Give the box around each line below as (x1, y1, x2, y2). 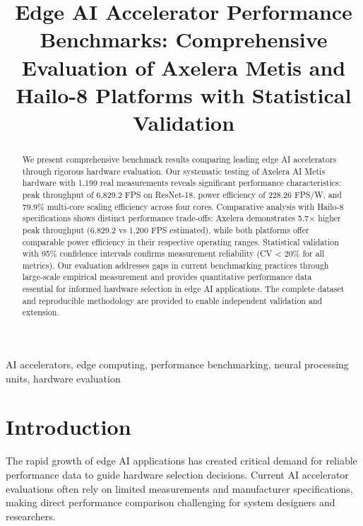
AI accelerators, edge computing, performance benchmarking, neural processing (6, 357, 349, 372)
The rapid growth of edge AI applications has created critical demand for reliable (6, 453, 357, 468)
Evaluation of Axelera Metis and (21, 52, 346, 81)
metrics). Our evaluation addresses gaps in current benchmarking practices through (22, 259, 329, 271)
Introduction (6, 412, 131, 441)
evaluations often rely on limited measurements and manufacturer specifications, (6, 481, 353, 496)
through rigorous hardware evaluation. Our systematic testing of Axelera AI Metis (22, 165, 326, 177)
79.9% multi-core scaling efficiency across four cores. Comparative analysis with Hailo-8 (22, 200, 344, 212)
